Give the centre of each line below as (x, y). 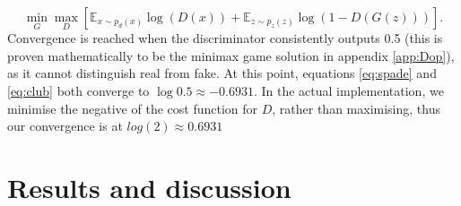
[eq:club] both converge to (78, 90)
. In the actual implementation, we (348, 90)
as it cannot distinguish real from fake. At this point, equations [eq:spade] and (222, 73)
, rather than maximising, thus (356, 108)
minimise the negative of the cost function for (133, 108)
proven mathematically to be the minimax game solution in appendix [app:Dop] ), (231, 55)
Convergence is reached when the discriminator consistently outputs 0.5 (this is (225, 38)
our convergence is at (65, 126)
